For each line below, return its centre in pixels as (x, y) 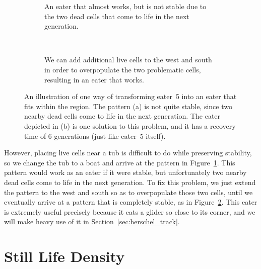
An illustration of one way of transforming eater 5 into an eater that (130, 96)
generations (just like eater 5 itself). (110, 136)
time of (35, 136)
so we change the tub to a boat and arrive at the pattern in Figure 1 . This (120, 162)
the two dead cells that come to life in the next (117, 16)
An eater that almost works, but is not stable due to (125, 6)
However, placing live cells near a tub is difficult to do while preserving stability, (128, 153)
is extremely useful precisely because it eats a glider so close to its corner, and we (130, 211)
